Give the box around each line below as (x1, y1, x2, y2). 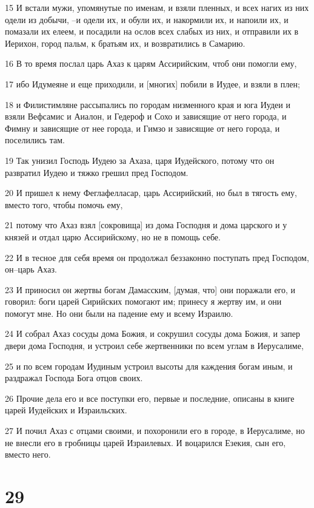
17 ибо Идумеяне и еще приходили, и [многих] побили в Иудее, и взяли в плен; (5, 77, 300, 90)
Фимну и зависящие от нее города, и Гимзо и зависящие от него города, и (5, 121, 280, 134)
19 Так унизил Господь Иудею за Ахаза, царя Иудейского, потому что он (5, 154, 275, 166)
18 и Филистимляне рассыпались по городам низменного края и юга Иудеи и (5, 98, 290, 110)
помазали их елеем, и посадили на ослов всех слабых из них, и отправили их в (5, 25, 299, 38)
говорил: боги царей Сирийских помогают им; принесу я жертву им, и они (5, 295, 282, 308)
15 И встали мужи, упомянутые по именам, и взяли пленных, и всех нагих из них (5, 1, 309, 13)
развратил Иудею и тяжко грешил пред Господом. (5, 166, 189, 178)
